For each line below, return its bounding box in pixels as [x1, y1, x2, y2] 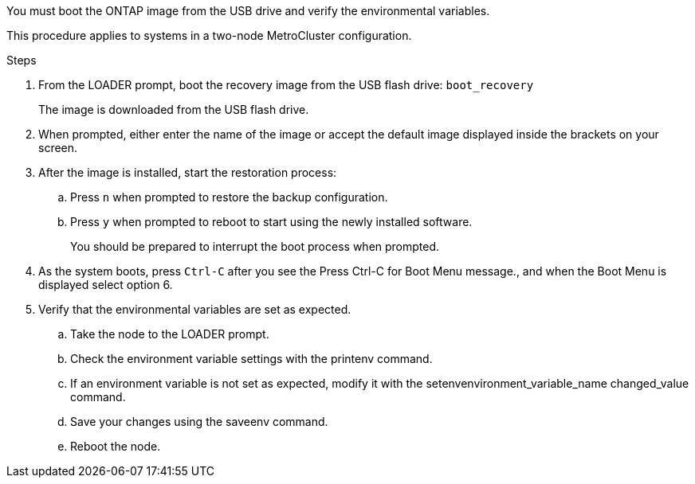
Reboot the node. [70, 439, 161, 453]
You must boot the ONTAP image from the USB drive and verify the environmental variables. [6, 4, 490, 18]
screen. [38, 141, 78, 154]
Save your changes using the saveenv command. [70, 415, 328, 428]
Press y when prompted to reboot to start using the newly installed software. [70, 215, 473, 228]
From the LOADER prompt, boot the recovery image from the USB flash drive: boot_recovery [38, 78, 534, 92]
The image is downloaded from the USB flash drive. [38, 103, 309, 116]
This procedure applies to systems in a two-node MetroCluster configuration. [6, 29, 412, 42]
